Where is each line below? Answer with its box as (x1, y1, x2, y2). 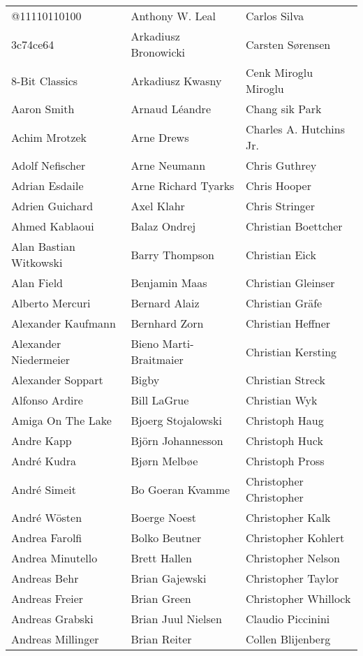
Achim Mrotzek (11, 129, 87, 145)
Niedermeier (11, 351, 71, 367)
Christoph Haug (246, 412, 324, 428)
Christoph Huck (246, 432, 323, 449)
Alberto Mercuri (11, 295, 91, 311)
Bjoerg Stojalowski (131, 412, 223, 428)
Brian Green (131, 590, 191, 606)
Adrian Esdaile (11, 177, 84, 194)
